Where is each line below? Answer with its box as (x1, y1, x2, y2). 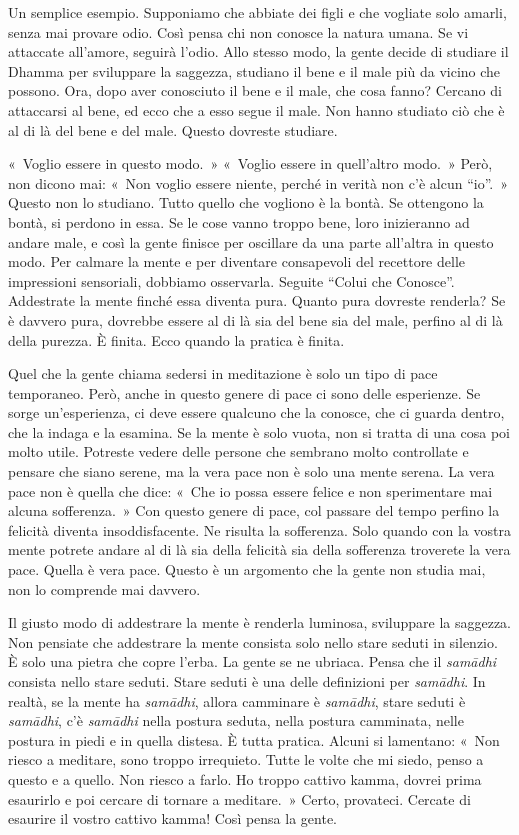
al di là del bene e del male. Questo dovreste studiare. (8, 119, 338, 140)
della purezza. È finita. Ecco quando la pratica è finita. (8, 329, 345, 350)
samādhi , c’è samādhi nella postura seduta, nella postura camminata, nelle (8, 710, 464, 731)
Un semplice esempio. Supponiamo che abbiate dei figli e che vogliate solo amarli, (8, 2, 507, 22)
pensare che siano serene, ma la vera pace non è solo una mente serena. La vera (8, 461, 495, 482)
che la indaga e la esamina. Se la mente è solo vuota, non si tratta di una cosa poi (8, 421, 510, 442)
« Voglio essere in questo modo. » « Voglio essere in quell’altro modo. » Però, (8, 153, 493, 174)
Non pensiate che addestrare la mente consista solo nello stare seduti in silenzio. (8, 631, 498, 652)
